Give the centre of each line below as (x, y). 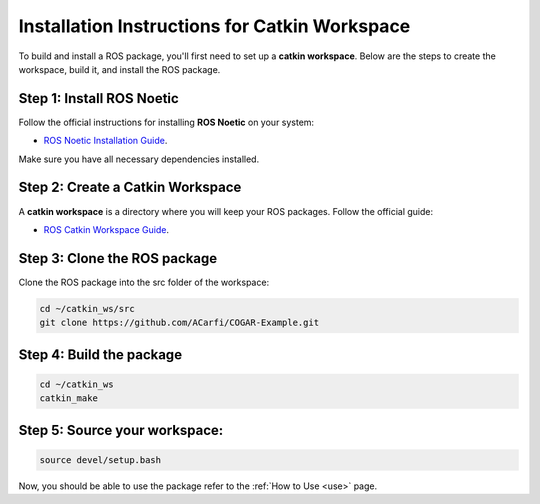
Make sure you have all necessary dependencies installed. (139, 159)
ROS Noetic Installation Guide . (105, 141)
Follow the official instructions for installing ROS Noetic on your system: (166, 122)
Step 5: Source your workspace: (121, 430)
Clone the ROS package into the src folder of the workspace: (144, 282)
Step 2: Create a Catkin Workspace (130, 187)
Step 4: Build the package (100, 354)
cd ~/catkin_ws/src (87, 308)
